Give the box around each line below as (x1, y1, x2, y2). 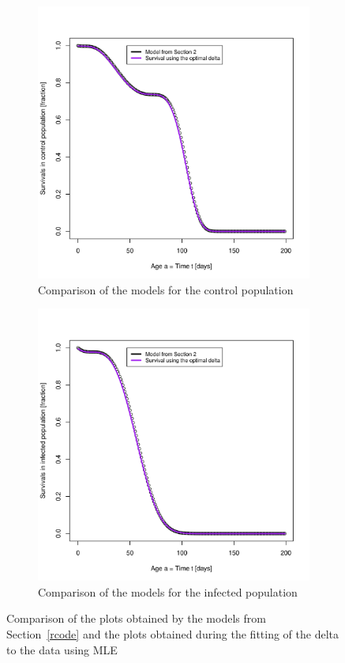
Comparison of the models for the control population (38, 281, 294, 297)
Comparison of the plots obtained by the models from (6, 610, 266, 627)
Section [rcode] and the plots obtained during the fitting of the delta (6, 625, 339, 642)
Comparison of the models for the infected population (38, 583, 298, 600)
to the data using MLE (6, 641, 118, 657)
